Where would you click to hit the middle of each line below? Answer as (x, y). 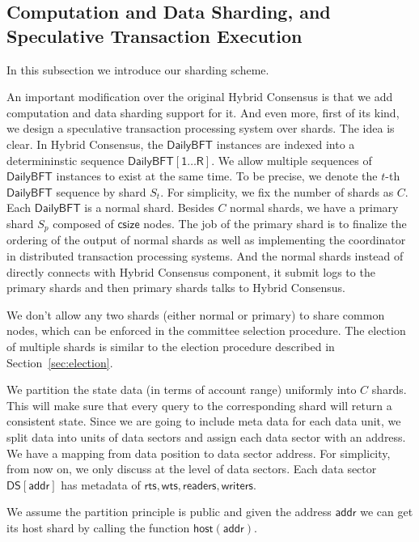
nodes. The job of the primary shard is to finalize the (275, 223)
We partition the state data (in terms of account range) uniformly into (182, 390)
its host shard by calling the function (98, 527)
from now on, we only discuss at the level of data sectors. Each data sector (192, 469)
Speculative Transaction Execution (154, 35)
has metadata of (101, 484)
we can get (387, 512)
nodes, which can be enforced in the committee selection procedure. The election (206, 330)
